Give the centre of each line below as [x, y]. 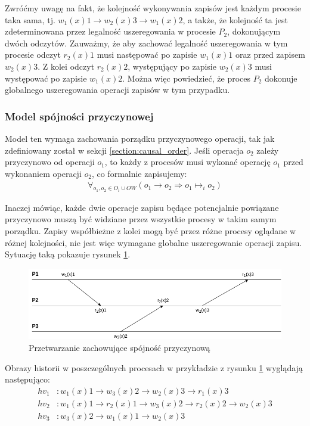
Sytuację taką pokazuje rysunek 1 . [68, 254]
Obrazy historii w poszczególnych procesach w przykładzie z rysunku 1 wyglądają [154, 367]
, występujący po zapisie [172, 66]
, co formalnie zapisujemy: [139, 173]
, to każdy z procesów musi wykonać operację [187, 162]
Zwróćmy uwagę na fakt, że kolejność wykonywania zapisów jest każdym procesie [153, 8]
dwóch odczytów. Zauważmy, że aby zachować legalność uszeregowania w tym [146, 43]
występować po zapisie [46, 78]
